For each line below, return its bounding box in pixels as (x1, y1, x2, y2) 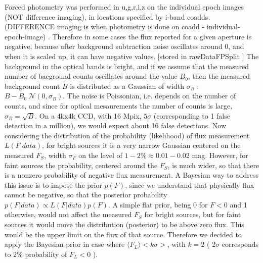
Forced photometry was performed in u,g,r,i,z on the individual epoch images (5, 2, 244, 12)
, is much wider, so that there (167, 160, 259, 170)
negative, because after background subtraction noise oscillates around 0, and (5, 41, 244, 51)
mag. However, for (192, 149, 248, 160)
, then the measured (188, 71, 250, 81)
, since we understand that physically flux (125, 179, 254, 190)
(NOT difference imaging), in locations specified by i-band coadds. (5, 11, 210, 22)
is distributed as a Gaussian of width (70, 80, 185, 91)
